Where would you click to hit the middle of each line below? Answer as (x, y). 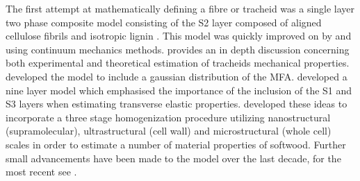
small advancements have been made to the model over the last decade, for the (173, 158)
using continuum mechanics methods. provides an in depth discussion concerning (178, 49)
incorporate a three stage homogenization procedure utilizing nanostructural (168, 117)
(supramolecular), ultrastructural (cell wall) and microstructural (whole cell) (169, 131)
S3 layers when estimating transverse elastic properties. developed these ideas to (177, 104)
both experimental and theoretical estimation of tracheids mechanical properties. (178, 63)
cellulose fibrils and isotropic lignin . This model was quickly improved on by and (179, 36)
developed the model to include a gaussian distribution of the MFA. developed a (177, 76)
